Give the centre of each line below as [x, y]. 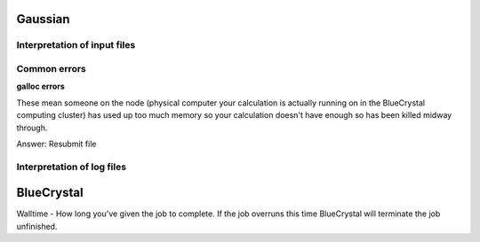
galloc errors [41, 86]
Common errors [51, 68]
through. [32, 128]
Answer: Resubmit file [56, 144]
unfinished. [37, 226]
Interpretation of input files [76, 45]
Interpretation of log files [72, 167]
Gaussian [43, 19]
